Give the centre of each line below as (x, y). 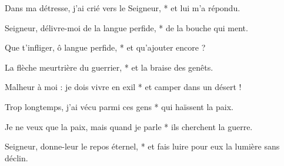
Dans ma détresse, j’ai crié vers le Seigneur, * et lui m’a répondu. (123, 8)
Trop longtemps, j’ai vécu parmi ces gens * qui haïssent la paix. (119, 106)
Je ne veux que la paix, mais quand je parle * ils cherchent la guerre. (129, 126)
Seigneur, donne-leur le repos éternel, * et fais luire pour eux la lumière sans (142, 146)
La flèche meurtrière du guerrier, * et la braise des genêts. (109, 67)
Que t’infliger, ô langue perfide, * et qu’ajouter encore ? (105, 47)
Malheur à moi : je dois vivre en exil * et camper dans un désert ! (123, 87)
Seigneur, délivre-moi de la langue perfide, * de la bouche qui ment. (126, 27)
